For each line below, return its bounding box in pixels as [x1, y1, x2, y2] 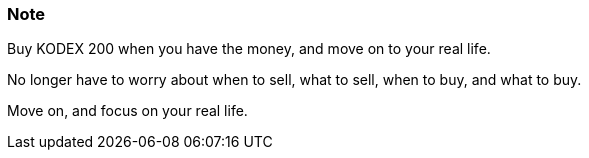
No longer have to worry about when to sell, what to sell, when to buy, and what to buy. [7, 71, 582, 89]
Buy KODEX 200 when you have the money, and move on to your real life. [7, 40, 491, 58]
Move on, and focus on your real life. [7, 102, 248, 120]
